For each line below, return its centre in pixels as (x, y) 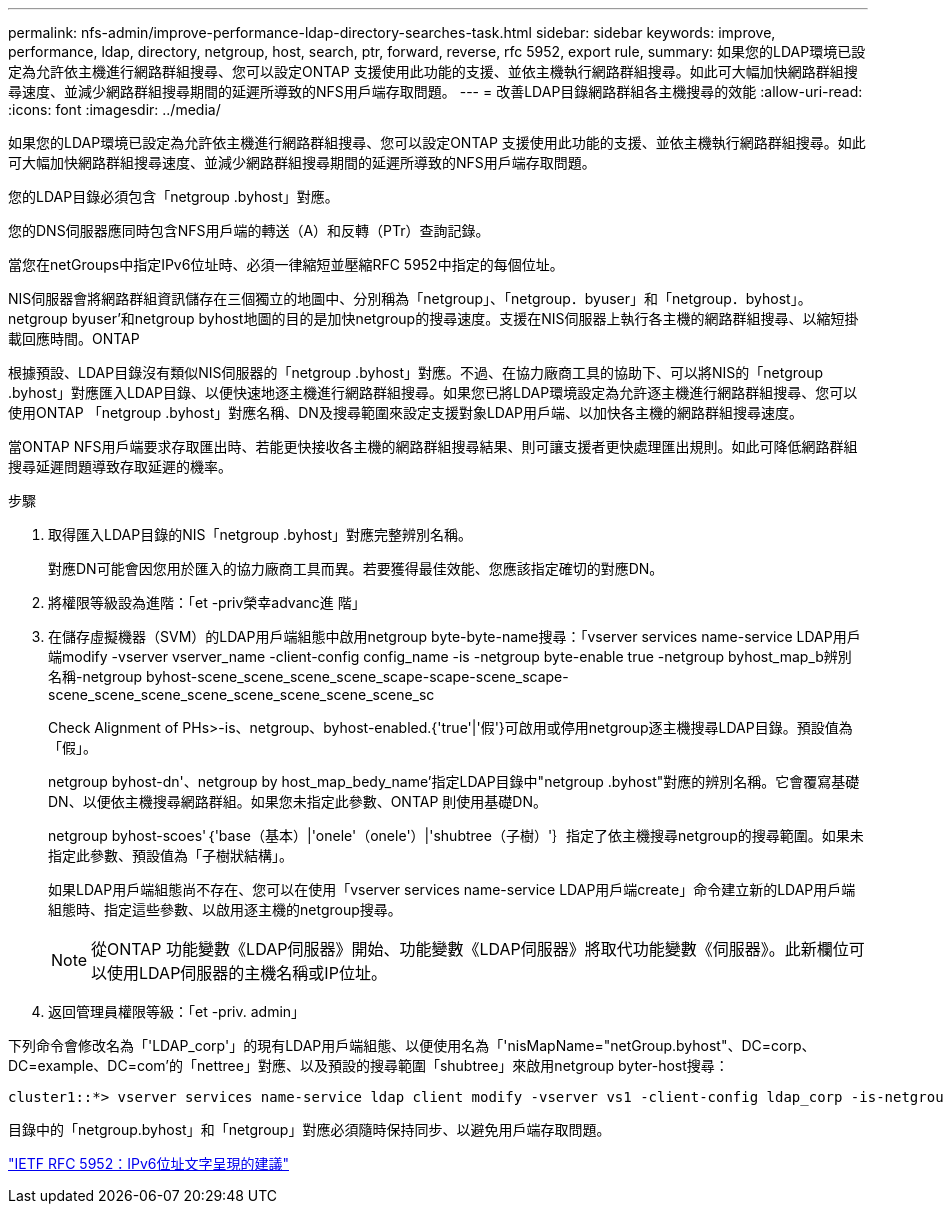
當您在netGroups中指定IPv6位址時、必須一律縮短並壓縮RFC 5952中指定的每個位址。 (286, 264)
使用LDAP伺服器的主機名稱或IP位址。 (247, 973)
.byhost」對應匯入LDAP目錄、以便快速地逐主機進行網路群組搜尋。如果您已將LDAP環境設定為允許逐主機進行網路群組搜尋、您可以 (433, 392)
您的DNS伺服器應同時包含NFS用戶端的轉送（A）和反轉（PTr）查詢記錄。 (249, 230)
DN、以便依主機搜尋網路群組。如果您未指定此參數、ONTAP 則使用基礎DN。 (297, 801)
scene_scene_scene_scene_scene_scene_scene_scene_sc (241, 694)
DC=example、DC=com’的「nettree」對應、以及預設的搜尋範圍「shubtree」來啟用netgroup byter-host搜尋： (368, 1065)
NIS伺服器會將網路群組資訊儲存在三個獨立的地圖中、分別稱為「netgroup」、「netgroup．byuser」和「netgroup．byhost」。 (410, 298)
